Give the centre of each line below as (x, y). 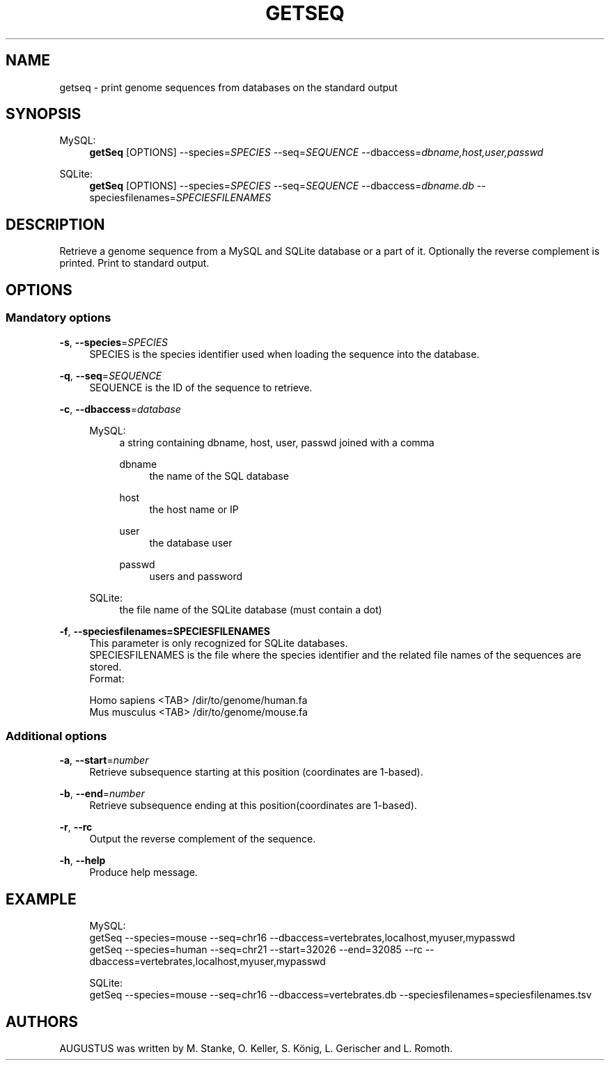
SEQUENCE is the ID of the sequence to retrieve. (201, 387)
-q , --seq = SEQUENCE (111, 375)
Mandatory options (58, 318)
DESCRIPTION (55, 224)
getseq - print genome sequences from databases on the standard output (228, 87)
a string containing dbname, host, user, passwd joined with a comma (277, 442)
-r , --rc (76, 827)
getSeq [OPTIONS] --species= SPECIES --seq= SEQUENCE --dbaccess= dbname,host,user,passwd (316, 152)
